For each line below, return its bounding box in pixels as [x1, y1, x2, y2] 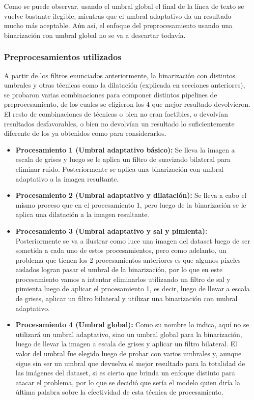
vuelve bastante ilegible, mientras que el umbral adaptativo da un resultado [4, 10, 231, 21]
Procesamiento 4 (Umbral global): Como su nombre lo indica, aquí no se [15, 319, 249, 330]
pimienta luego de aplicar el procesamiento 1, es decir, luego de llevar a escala [15, 283, 250, 294]
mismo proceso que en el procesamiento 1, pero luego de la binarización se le [15, 199, 246, 210]
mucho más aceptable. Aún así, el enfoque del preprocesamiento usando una [4, 20, 233, 31]
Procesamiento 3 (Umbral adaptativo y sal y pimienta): [15, 225, 207, 236]
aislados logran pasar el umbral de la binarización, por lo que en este [15, 264, 223, 275]
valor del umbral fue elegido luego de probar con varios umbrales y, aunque [15, 348, 242, 359]
